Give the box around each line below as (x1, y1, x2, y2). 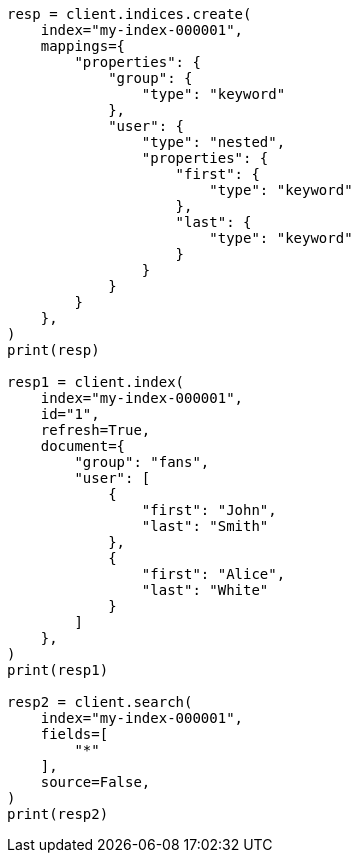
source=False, (40, 774, 151, 790)
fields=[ (40, 726, 109, 742)
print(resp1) (7, 662, 109, 678)
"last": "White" (141, 582, 269, 598)
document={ (40, 438, 126, 454)
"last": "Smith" (141, 518, 269, 534)
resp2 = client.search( (7, 694, 193, 710)
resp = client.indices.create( (7, 6, 252, 22)
